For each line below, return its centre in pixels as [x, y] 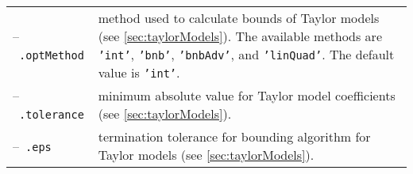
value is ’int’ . [139, 72]
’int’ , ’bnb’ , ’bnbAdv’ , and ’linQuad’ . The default [246, 54]
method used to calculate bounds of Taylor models [239, 18]
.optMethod [52, 55]
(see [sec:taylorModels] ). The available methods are [240, 36]
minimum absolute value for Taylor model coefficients [247, 95]
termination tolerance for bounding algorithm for [234, 136]
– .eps [32, 146]
